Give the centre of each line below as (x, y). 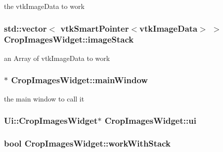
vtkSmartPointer (95, 28)
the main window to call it (44, 98)
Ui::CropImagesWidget (51, 121)
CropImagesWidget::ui (150, 121)
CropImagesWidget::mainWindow (79, 80)
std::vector (25, 28)
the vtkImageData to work (44, 6)
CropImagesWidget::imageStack (69, 39)
